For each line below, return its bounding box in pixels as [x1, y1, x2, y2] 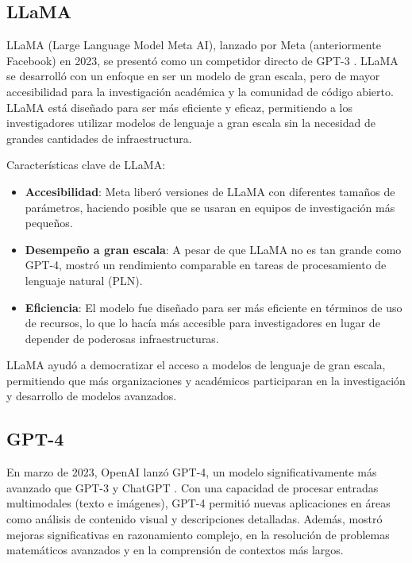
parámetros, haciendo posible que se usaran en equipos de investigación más [25, 199, 395, 215]
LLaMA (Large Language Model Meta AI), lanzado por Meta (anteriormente [6, 37, 381, 53]
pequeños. [25, 214, 73, 231]
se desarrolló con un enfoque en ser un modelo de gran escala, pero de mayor [6, 67, 380, 84]
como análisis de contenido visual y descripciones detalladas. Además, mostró [6, 511, 383, 527]
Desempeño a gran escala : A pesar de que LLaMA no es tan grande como [25, 241, 402, 257]
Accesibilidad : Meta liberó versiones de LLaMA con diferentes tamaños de [25, 183, 395, 199]
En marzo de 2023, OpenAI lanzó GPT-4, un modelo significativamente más [6, 464, 377, 480]
